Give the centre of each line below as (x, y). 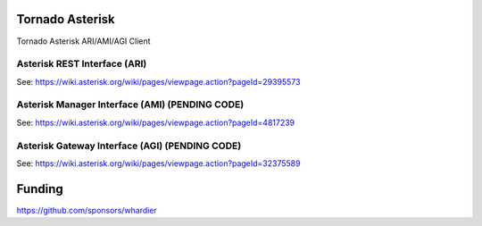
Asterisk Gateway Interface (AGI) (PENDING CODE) (129, 146)
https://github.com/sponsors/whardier (87, 210)
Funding (40, 189)
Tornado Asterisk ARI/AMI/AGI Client (83, 41)
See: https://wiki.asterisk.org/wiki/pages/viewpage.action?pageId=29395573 (158, 81)
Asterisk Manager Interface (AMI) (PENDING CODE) (130, 105)
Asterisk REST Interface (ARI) (82, 64)
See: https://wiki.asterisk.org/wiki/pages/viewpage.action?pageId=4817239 (156, 122)
